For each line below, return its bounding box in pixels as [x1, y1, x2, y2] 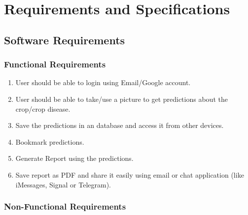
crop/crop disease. [15, 103, 71, 114]
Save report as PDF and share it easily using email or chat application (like [15, 169, 244, 180]
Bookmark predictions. [15, 136, 84, 147]
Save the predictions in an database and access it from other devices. [15, 120, 224, 130]
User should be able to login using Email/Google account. [15, 77, 191, 88]
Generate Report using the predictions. [15, 153, 134, 163]
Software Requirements [4, 32, 125, 47]
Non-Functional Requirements [4, 200, 126, 213]
